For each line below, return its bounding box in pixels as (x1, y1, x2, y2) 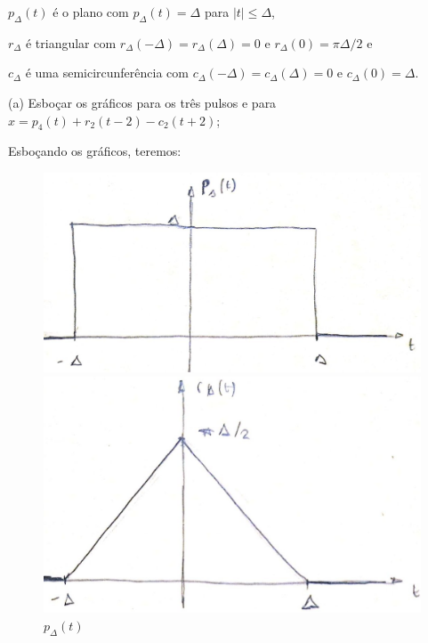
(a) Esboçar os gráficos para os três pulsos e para (8, 93, 277, 111)
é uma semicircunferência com (25, 63, 189, 82)
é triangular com (25, 33, 117, 52)
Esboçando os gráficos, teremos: (8, 142, 182, 160)
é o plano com (52, 3, 129, 20)
